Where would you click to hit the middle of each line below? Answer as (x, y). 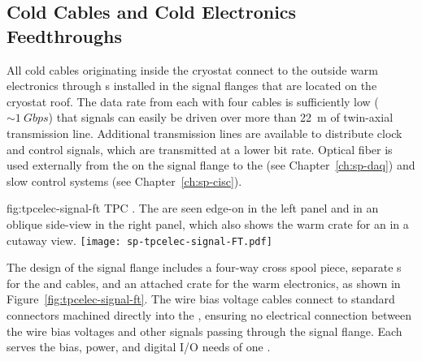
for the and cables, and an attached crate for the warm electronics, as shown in (204, 283)
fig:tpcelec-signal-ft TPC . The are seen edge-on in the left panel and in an (193, 208)
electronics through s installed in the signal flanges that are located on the (192, 86)
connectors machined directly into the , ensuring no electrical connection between (209, 314)
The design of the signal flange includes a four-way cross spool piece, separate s (204, 267)
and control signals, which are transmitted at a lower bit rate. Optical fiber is (200, 149)
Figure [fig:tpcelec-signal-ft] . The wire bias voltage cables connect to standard (201, 299)
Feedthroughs (65, 35)
